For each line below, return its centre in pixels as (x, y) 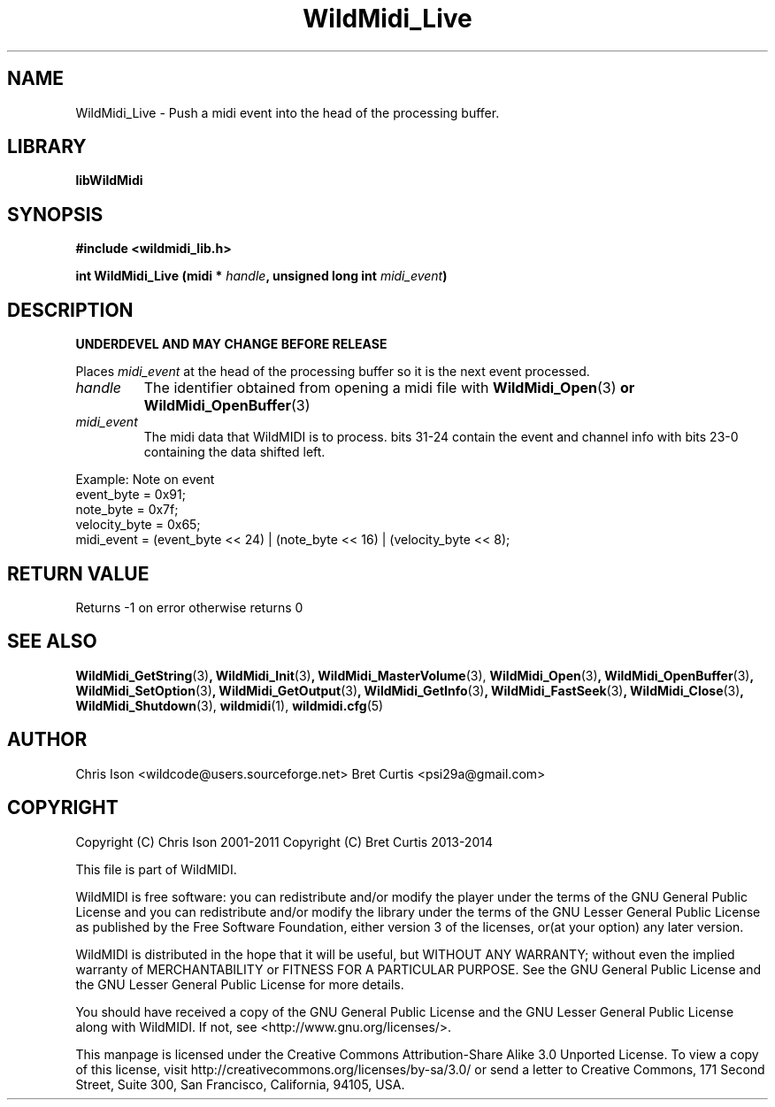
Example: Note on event (145, 480)
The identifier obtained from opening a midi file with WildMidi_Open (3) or (389, 388)
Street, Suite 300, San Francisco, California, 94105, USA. (240, 1084)
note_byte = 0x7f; (127, 510)
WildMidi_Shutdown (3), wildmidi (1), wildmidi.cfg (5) (230, 705)
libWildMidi (109, 181)
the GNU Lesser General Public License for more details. (240, 984)
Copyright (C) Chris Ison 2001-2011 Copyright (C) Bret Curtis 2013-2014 (284, 842)
